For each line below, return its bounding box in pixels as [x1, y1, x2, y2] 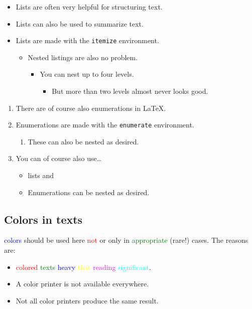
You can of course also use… [16, 153, 102, 164]
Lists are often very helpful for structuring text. [16, 2, 163, 12]
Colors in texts [4, 211, 83, 227]
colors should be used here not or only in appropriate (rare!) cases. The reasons [4, 235, 248, 245]
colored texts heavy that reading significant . [16, 261, 151, 272]
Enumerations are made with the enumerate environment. [16, 119, 194, 130]
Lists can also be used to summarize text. [16, 18, 144, 29]
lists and [28, 170, 54, 181]
